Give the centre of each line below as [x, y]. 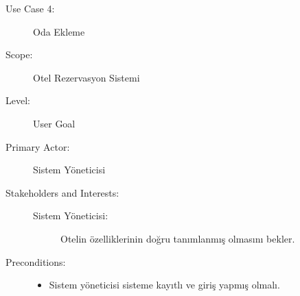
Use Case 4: [30, 8]
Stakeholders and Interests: [62, 192]
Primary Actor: [38, 146]
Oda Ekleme [59, 31]
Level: [18, 100]
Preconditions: [36, 261]
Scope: [19, 54]
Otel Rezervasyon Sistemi [86, 77]
